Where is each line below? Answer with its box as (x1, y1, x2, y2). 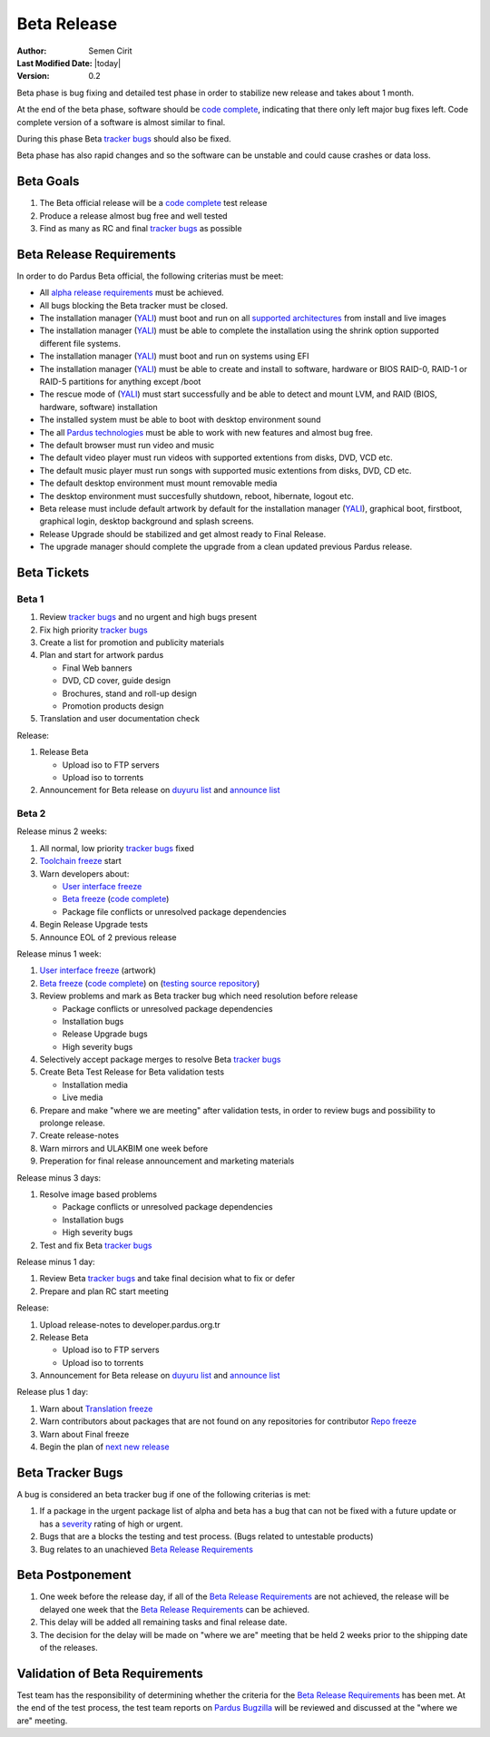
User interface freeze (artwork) (39, 965, 156, 976)
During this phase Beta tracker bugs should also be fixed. (16, 132, 231, 144)
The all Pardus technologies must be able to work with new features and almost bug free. (39, 427, 374, 437)
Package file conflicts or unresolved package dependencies (62, 906, 287, 917)
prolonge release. (39, 1117, 106, 1129)
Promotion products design (62, 700, 164, 711)
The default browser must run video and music (39, 439, 215, 450)
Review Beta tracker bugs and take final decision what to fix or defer (39, 1273, 295, 1284)
